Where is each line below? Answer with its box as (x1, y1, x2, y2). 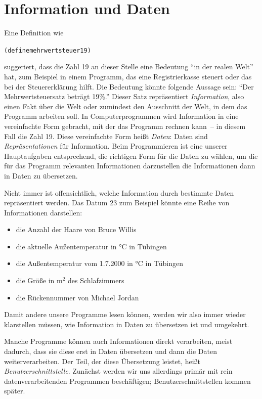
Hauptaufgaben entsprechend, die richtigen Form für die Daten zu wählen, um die (4, 150, 258, 161)
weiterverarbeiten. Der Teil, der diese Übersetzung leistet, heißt (4, 356, 200, 366)
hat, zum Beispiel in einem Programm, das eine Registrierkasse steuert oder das (4, 71, 252, 81)
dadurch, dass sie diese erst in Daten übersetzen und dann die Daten (4, 346, 217, 357)
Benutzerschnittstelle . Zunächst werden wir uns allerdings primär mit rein (4, 366, 233, 376)
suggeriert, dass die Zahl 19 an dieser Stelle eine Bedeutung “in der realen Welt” (4, 61, 253, 72)
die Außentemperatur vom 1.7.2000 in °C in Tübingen (16, 258, 183, 269)
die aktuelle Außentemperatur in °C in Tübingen (16, 241, 167, 251)
